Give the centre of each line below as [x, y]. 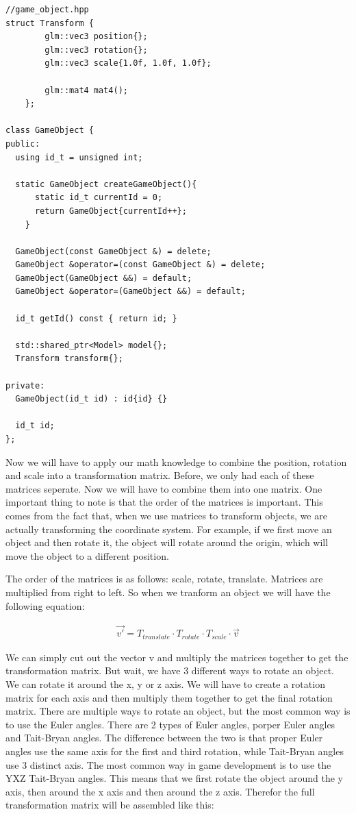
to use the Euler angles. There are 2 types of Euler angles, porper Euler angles [170, 724]
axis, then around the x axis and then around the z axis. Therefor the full [160, 791]
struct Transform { [50, 23]
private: [25, 385]
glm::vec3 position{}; [96, 37]
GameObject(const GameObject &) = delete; [113, 251]
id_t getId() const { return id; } [96, 318]
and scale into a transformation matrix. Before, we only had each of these [160, 475]
